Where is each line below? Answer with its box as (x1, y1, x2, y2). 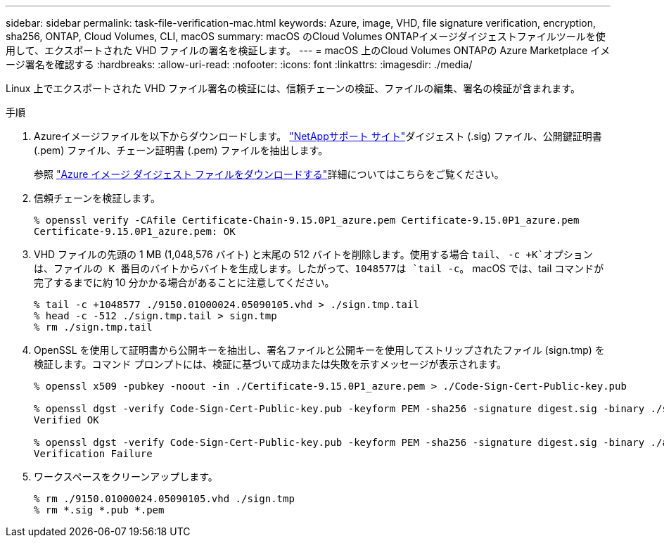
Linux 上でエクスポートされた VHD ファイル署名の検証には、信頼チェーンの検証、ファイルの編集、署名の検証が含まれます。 (6, 82, 580, 94)
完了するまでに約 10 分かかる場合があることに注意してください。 (34, 276, 335, 288)
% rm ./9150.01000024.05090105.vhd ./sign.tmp (34, 493, 295, 504)
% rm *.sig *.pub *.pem (34, 504, 165, 516)
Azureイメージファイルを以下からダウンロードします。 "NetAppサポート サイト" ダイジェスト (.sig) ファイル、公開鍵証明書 (34, 130, 602, 142)
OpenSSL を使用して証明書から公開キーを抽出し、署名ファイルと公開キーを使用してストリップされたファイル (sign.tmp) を (34, 344, 605, 356)
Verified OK (34, 414, 99, 426)
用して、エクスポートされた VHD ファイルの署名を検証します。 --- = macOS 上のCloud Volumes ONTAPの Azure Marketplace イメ (6, 44, 611, 56)
